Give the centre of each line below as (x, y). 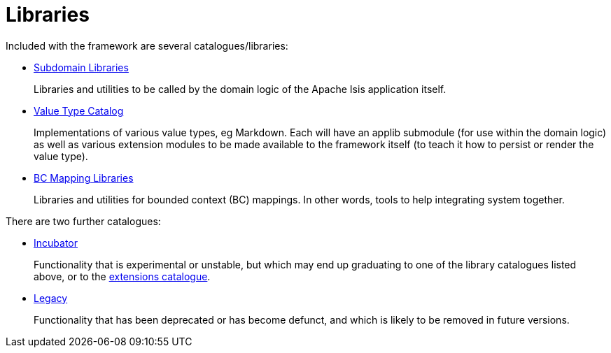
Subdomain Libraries (81, 67)
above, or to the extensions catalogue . (122, 276)
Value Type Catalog (79, 110)
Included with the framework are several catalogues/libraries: (147, 45)
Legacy (51, 298)
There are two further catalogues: (83, 221)
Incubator (56, 243)
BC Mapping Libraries (84, 178)
